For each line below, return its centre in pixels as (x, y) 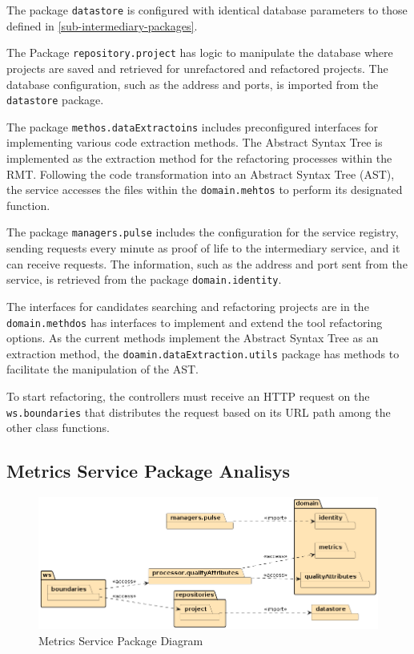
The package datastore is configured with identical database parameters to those (207, 10)
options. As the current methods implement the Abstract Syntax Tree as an (193, 338)
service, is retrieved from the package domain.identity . (144, 279)
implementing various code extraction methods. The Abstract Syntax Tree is (195, 142)
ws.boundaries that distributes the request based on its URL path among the (199, 412)
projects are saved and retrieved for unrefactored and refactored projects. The (197, 68)
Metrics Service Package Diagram (121, 640)
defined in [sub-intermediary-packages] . (102, 25)
